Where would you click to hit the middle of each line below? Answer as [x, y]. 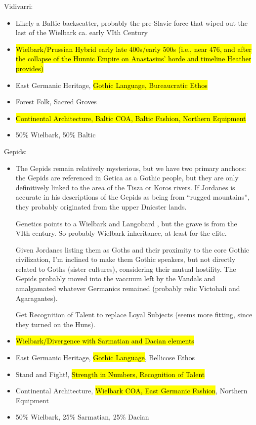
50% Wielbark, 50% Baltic [56, 135]
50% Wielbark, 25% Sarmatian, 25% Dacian [82, 417]
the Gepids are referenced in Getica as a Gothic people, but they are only [127, 178]
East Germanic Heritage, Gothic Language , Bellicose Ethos [105, 358]
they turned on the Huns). [55, 324]
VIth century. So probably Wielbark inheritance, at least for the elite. [121, 233]
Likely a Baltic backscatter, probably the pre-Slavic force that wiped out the [132, 22]
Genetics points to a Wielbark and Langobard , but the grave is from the [126, 223]
